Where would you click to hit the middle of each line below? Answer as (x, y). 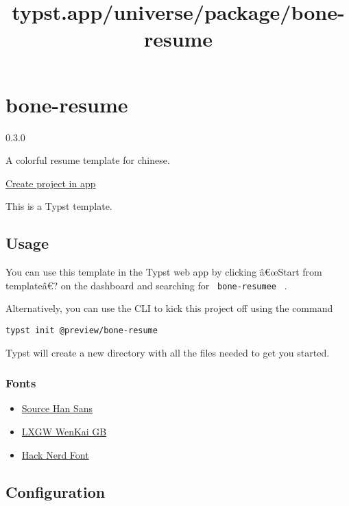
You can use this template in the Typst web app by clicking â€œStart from (164, 272)
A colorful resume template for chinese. (88, 160)
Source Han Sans (57, 408)
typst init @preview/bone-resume (82, 330)
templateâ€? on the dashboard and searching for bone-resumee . (146, 285)
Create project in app (51, 183)
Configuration (56, 491)
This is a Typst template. (59, 206)
